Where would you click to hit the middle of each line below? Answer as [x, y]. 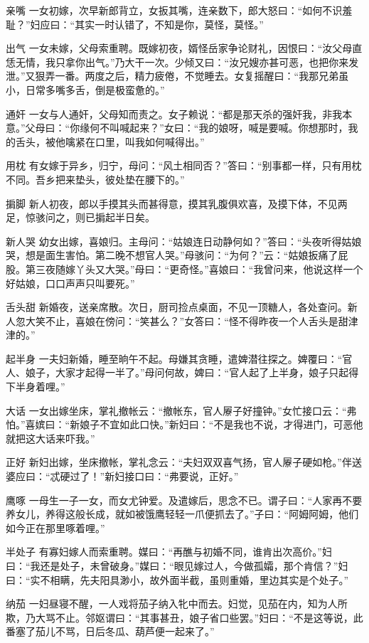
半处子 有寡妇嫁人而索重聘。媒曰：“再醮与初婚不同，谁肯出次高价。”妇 [169, 552]
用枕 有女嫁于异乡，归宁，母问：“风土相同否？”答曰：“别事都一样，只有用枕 [184, 165]
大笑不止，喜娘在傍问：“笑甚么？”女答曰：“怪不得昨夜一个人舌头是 [182, 320]
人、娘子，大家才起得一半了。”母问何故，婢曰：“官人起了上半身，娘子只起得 [182, 372]
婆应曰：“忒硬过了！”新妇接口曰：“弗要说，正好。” [122, 476]
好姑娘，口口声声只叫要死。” [70, 283]
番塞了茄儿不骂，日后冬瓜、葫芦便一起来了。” [110, 631]
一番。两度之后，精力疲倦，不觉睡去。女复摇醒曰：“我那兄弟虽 [202, 76]
